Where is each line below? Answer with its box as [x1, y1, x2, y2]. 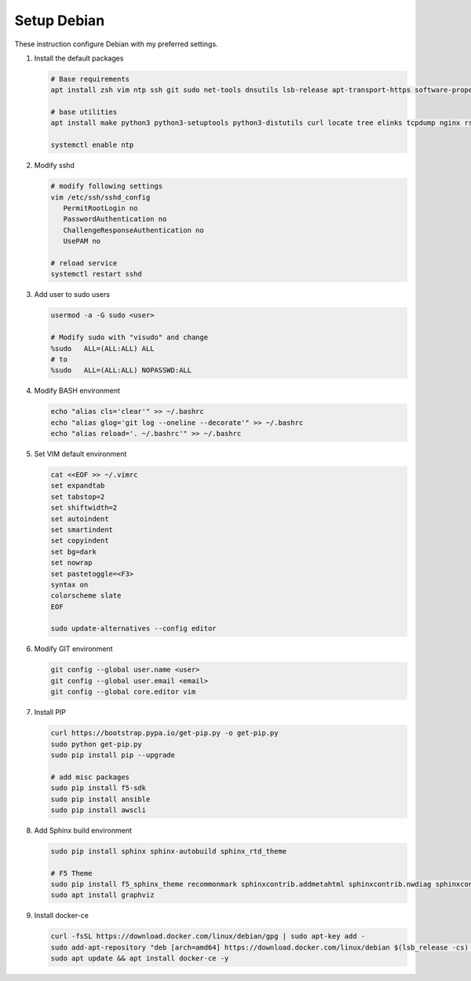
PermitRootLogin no [63, 204, 138, 213]
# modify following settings [50, 181, 163, 191]
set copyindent [50, 536, 109, 545]
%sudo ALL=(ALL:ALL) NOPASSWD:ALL [50, 366, 192, 375]
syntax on [50, 580, 89, 589]
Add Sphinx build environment [34, 825, 133, 835]
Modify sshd [34, 161, 75, 170]
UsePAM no [63, 236, 101, 246]
